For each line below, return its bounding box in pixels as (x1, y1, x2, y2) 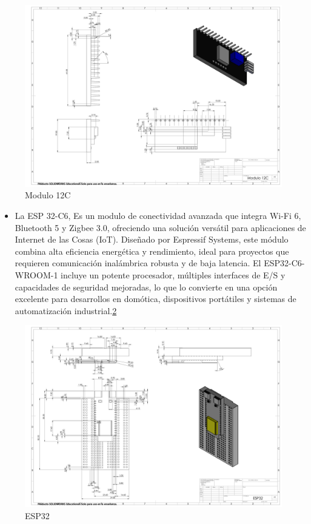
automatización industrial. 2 (15, 304, 117, 317)
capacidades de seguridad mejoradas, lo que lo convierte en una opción (15, 280, 278, 293)
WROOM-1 (15, 268, 58, 281)
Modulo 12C (25, 189, 71, 201)
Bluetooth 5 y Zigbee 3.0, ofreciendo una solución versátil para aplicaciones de (15, 221, 306, 233)
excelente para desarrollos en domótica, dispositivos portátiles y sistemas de (15, 292, 296, 305)
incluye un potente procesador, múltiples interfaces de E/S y (61, 268, 286, 281)
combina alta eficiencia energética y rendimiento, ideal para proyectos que (15, 244, 289, 257)
